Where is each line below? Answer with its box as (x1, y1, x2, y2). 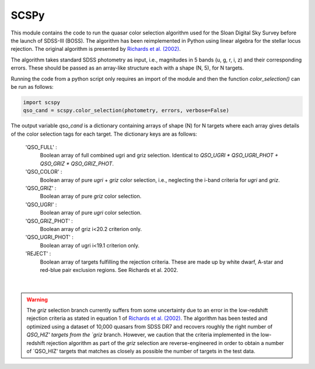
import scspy (23, 99, 61, 105)
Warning (26, 296, 48, 303)
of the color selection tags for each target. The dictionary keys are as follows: (10, 130, 198, 137)
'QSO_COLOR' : (25, 168, 62, 175)
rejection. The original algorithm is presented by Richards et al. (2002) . (10, 46, 181, 53)
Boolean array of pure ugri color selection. (40, 209, 142, 216)
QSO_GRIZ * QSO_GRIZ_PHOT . (40, 160, 114, 167)
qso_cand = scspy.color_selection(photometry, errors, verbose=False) (23, 107, 230, 114)
